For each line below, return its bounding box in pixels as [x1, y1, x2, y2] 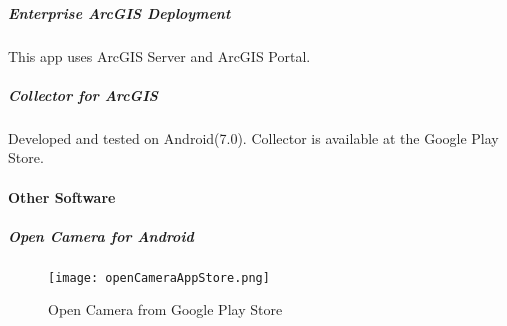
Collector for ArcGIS [8, 84, 158, 105]
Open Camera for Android [8, 225, 194, 246]
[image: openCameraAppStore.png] [48, 270, 270, 285]
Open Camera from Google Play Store [48, 299, 283, 320]
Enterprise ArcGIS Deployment [8, 2, 231, 23]
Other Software [8, 186, 116, 207]
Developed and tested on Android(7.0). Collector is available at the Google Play [8, 127, 499, 148]
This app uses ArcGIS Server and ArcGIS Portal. [8, 45, 311, 66]
